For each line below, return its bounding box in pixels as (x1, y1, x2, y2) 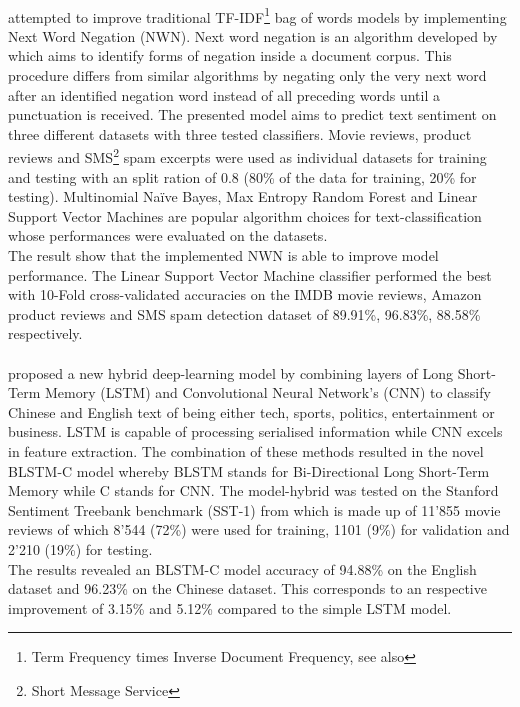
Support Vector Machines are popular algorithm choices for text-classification (8, 205, 482, 226)
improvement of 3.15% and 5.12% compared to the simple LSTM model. (8, 597, 452, 618)
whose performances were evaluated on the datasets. (8, 225, 328, 246)
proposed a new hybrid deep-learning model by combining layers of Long (8, 362, 454, 383)
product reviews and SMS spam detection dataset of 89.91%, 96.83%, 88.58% (8, 303, 481, 324)
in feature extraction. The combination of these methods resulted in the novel (8, 440, 484, 461)
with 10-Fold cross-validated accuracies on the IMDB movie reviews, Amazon (8, 284, 482, 305)
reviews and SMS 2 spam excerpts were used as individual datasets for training (8, 144, 487, 168)
